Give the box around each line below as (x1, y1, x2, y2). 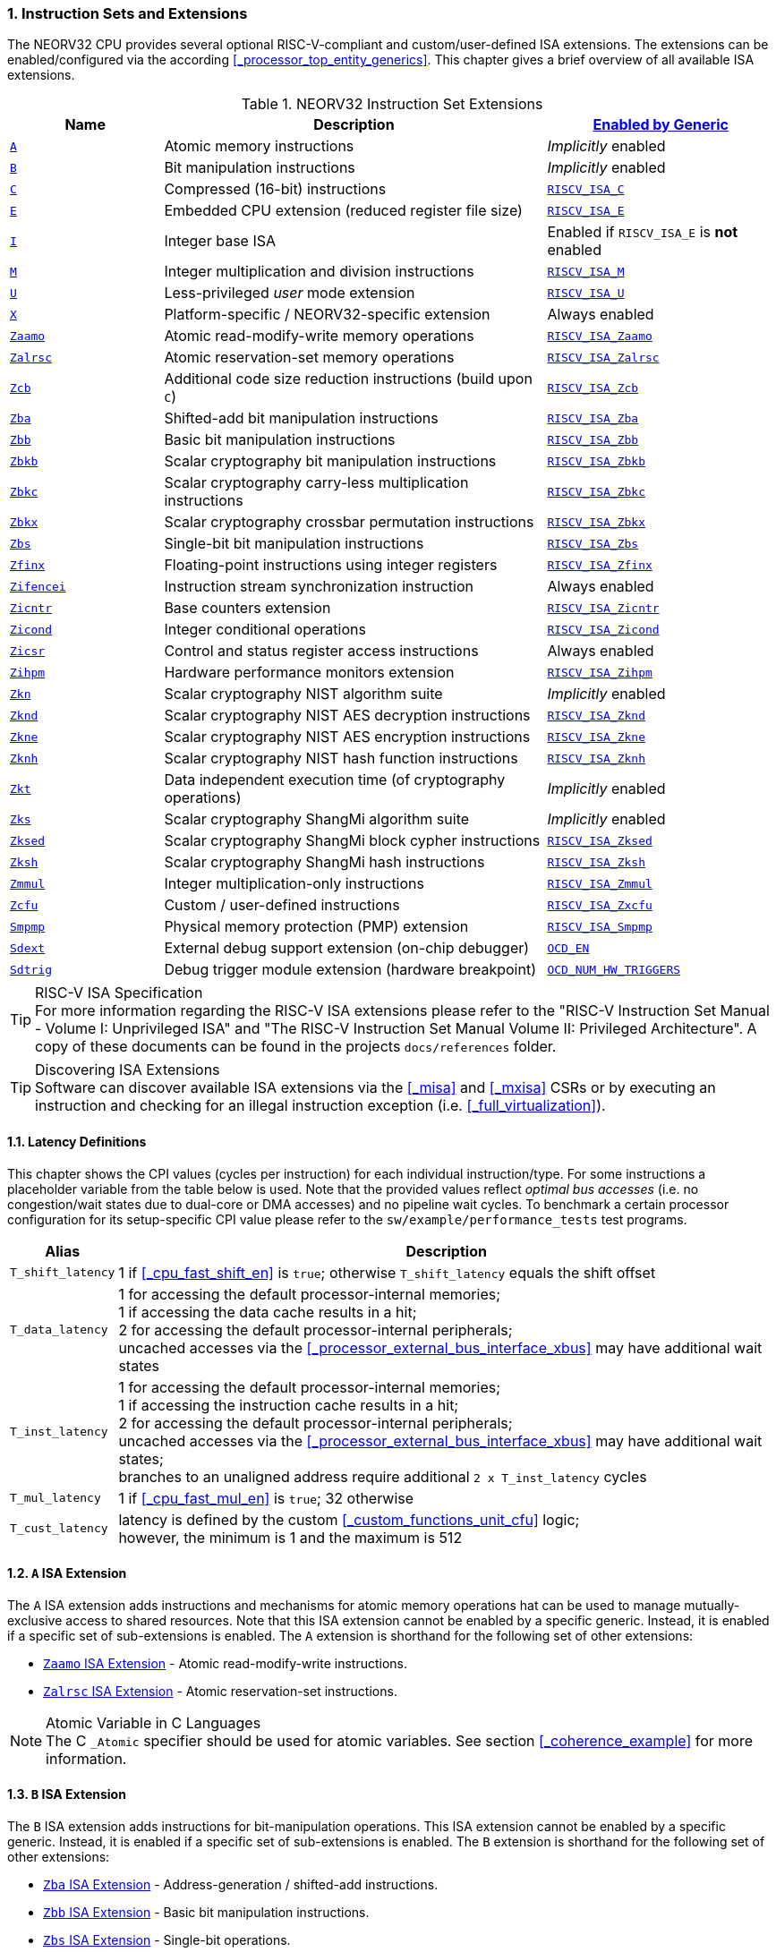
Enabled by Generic (593, 115, 729, 134)
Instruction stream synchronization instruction (164, 577, 473, 596)
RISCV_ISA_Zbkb (547, 454, 645, 468)
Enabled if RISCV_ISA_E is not (547, 223, 738, 242)
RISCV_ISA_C (547, 182, 625, 196)
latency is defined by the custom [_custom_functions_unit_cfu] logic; (118, 1510, 580, 1529)
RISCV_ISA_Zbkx (547, 515, 645, 529)
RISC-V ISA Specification (35, 984, 203, 1002)
